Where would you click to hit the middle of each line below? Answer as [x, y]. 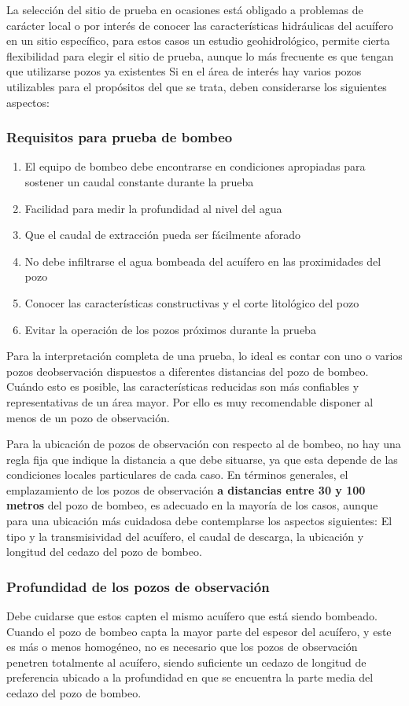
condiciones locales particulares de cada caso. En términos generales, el [177, 474]
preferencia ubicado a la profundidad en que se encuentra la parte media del [190, 677]
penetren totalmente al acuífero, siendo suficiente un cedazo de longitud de [186, 662]
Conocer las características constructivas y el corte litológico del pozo [192, 302]
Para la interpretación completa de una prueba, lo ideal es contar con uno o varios [204, 356]
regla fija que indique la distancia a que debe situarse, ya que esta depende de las [202, 459]
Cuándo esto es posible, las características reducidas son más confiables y [183, 386]
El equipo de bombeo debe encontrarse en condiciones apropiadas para [195, 166]
